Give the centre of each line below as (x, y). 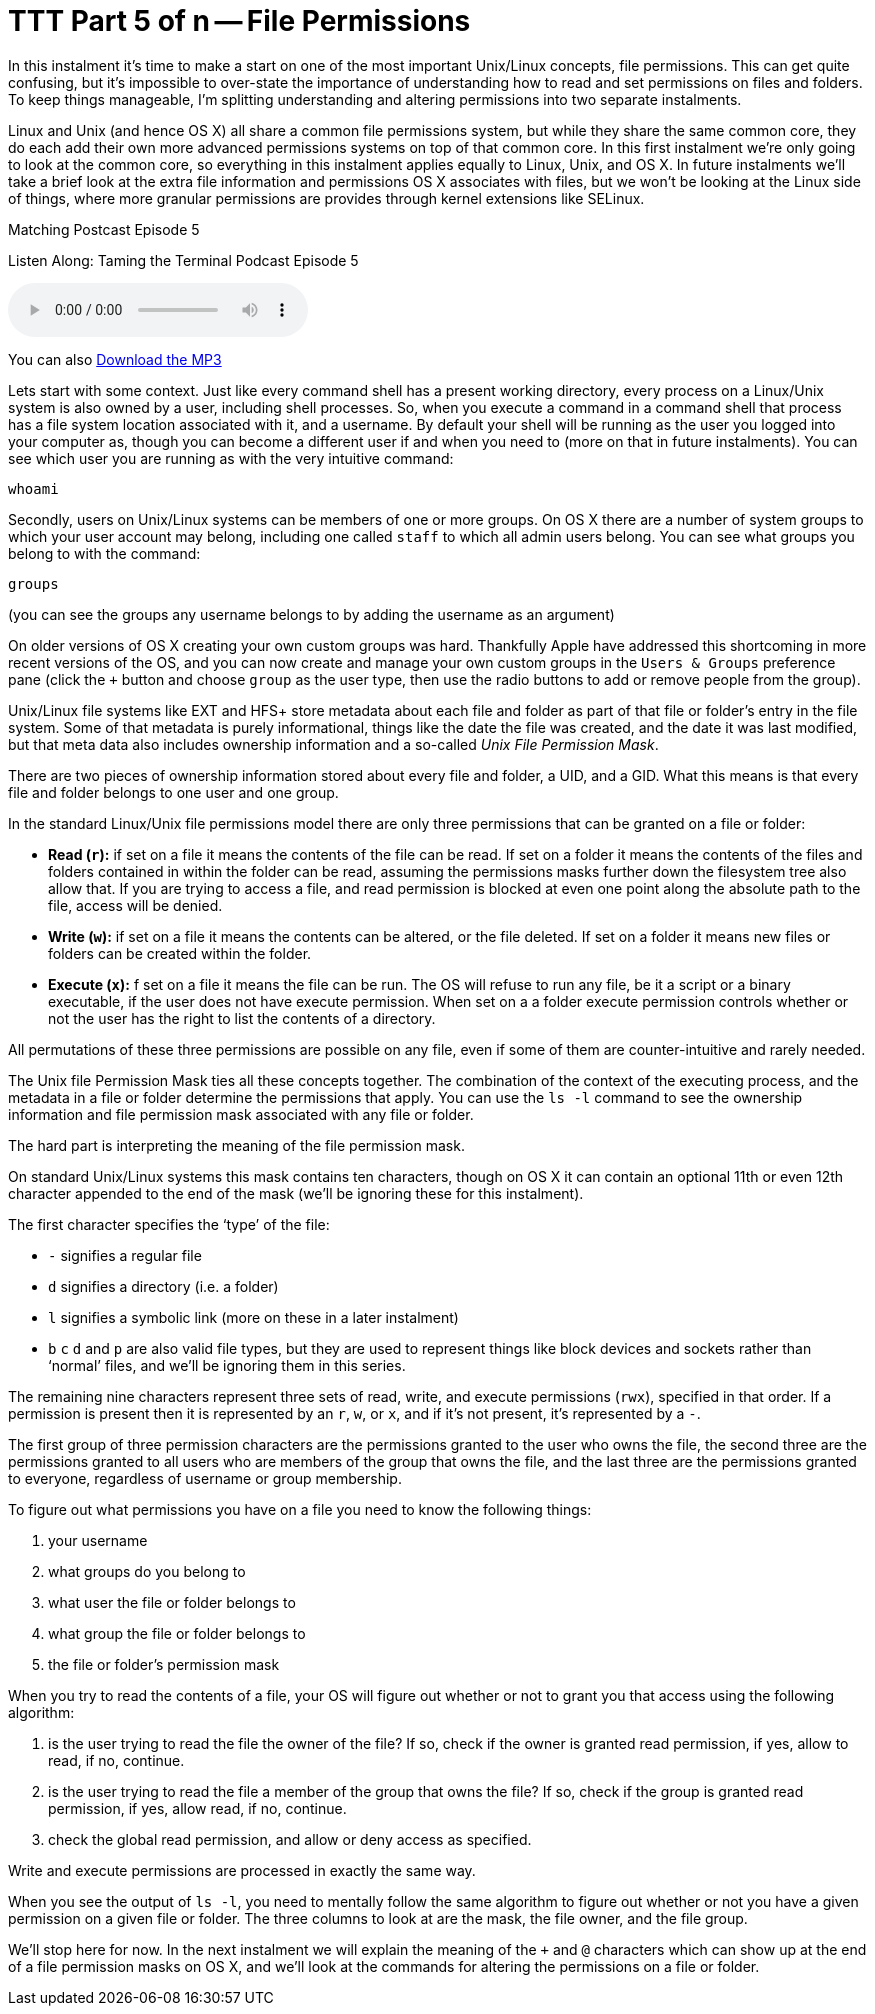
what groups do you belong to (147, 1571)
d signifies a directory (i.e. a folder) (163, 1286)
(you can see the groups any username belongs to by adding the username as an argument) (311, 614)
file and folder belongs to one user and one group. (173, 792)
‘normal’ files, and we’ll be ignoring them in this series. (227, 1365)
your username (98, 1540)
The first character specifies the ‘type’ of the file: (169, 1224)
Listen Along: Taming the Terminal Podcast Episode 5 (183, 260)
